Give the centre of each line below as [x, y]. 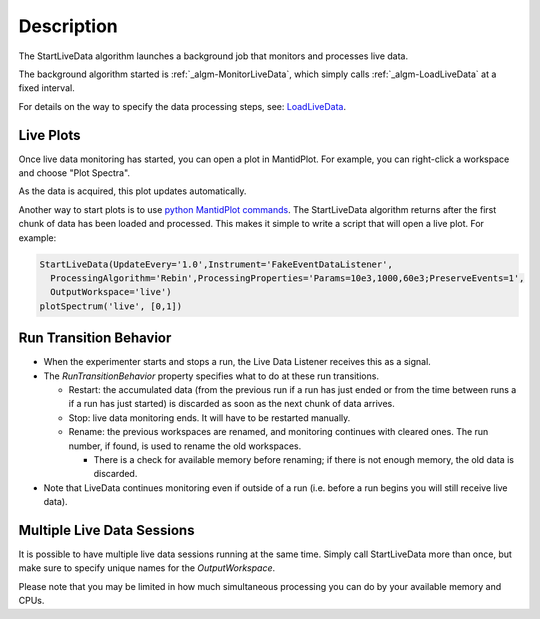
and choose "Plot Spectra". [74, 173]
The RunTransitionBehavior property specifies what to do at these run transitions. [211, 376]
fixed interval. [46, 88]
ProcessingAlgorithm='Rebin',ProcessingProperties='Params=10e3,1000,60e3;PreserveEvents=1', [287, 278]
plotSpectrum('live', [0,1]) [111, 306]
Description [68, 26]
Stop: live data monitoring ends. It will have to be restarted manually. [209, 417]
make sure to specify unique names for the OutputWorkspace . [147, 568]
